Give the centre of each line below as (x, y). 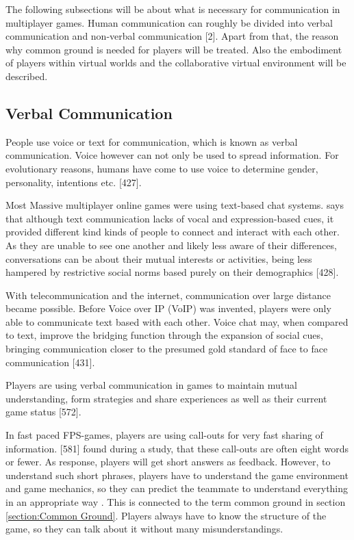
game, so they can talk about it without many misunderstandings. (144, 529)
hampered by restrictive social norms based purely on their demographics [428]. (172, 272)
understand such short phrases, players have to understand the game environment (177, 475)
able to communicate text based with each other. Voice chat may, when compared (177, 321)
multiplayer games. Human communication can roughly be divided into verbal (169, 22)
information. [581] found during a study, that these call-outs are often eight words (177, 448)
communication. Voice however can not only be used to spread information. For (172, 155)
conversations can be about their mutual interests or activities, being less (159, 258)
